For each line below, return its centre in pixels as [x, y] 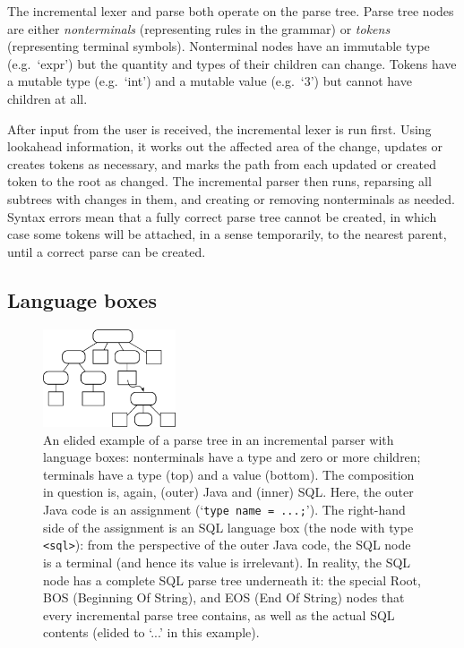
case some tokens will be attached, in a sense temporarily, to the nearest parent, [227, 234]
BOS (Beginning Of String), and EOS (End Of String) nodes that [224, 597]
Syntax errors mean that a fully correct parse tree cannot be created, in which [222, 216]
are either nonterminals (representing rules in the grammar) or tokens [199, 28]
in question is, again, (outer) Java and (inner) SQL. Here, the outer [228, 492]
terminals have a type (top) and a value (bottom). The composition [229, 474]
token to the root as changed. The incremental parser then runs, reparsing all [219, 181]
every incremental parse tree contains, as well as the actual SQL [219, 614]
